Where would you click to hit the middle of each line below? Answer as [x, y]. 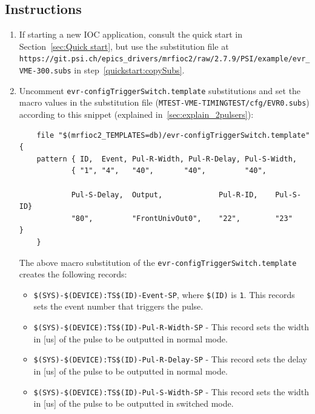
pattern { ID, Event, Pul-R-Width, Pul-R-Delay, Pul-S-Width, [167, 159]
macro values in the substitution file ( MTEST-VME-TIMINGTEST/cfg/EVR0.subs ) [164, 102]
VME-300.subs [45, 71]
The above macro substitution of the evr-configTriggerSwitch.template [158, 262]
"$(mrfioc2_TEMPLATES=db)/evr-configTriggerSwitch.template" [184, 135]
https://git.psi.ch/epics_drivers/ [91, 59]
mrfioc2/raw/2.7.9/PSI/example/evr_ [236, 59]
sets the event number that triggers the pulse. [118, 306]
